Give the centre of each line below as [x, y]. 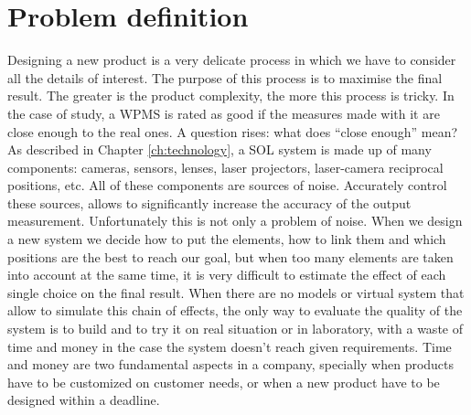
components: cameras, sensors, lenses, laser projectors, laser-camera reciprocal [225, 167]
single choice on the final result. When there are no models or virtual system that [236, 292]
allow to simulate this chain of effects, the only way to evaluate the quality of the [235, 310]
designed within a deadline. [84, 400]
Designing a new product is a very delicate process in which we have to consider [232, 60]
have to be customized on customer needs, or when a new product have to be [224, 382]
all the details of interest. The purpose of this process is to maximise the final [225, 77]
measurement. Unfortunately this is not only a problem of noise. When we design [235, 221]
